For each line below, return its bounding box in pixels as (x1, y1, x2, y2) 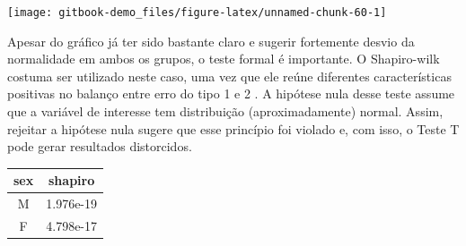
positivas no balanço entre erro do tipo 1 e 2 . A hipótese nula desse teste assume (7, 84, 455, 103)
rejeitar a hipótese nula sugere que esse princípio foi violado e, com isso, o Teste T (7, 119, 460, 138)
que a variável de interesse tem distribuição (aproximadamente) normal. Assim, (7, 102, 444, 121)
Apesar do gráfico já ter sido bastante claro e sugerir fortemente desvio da (7, 31, 415, 50)
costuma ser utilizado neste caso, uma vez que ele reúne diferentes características (7, 66, 452, 85)
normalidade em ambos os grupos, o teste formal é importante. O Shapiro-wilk (7, 49, 440, 68)
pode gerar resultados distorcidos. (7, 137, 192, 156)
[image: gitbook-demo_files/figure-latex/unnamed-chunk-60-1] (7, 6, 387, 19)
